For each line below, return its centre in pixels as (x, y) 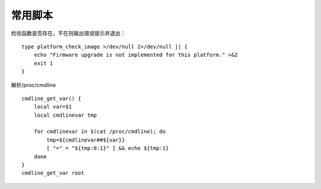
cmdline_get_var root (53, 173)
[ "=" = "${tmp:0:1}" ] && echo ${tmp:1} (108, 148)
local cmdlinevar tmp (65, 115)
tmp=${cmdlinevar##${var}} (86, 140)
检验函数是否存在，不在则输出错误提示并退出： (68, 33)
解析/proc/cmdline (34, 85)
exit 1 (43, 63)
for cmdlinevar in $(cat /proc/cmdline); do (100, 132)
